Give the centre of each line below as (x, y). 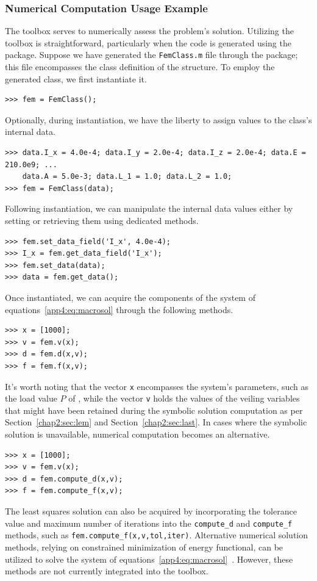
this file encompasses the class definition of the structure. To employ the (140, 67)
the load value (31, 398)
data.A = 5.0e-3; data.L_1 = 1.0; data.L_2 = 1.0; (127, 177)
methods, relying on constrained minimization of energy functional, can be (144, 547)
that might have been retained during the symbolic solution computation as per (154, 410)
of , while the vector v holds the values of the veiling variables (184, 398)
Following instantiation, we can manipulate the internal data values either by (149, 208)
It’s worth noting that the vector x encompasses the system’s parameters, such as (157, 386)
